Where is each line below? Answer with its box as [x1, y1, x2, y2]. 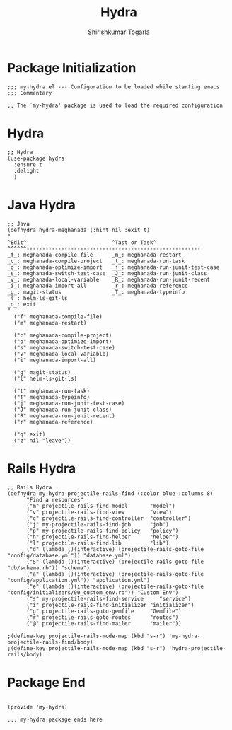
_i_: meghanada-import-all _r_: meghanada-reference [7, 282, 189, 289]
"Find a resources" [25, 496, 83, 503]
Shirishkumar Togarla [88, 28, 150, 36]
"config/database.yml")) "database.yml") [7, 552, 132, 559]
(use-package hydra [7, 155, 65, 162]
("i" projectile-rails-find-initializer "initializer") [25, 601, 195, 608]
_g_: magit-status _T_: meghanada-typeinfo [7, 288, 185, 296]
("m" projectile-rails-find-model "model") [25, 502, 175, 509]
